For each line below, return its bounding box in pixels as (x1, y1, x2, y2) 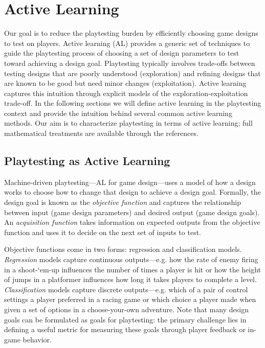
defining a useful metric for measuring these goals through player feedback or (4, 324, 246, 335)
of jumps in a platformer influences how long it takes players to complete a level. (4, 274, 257, 285)
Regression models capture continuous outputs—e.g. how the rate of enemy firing (4, 254, 258, 265)
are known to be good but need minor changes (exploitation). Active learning (4, 78, 247, 88)
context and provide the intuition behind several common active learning (4, 107, 232, 118)
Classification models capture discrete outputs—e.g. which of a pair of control (4, 284, 248, 294)
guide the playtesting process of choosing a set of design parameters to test (4, 48, 239, 58)
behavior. (23, 334, 52, 344)
